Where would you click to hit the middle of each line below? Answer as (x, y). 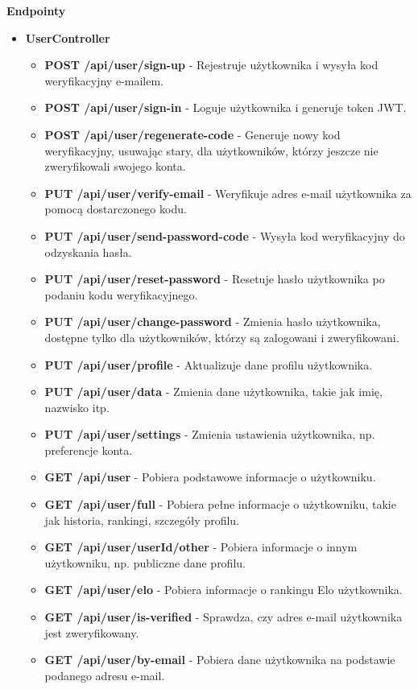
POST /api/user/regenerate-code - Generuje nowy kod (192, 134)
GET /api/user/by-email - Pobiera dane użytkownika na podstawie (220, 660)
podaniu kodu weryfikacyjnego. (121, 294)
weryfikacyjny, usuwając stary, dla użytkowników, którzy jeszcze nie (211, 150)
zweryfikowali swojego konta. (115, 166)
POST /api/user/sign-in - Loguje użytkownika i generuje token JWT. (226, 107)
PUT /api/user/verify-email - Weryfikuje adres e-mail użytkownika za (228, 193)
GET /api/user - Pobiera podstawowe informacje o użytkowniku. (210, 477)
